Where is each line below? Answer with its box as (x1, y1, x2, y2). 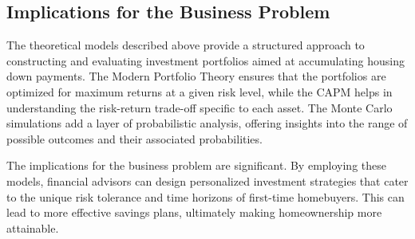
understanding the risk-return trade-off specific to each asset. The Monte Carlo (6, 99, 393, 116)
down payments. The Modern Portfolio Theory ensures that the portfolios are (6, 68, 386, 84)
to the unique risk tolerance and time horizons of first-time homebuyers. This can (6, 188, 405, 205)
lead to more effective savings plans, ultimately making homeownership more (6, 204, 382, 221)
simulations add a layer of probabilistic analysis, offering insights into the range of (6, 115, 408, 131)
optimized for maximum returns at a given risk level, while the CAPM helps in (6, 83, 393, 100)
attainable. (6, 219, 59, 236)
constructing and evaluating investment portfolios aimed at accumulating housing (6, 52, 405, 69)
